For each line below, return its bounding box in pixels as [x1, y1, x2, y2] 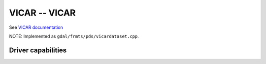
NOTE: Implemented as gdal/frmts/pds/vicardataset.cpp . [9, 33, 139, 39]
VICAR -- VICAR [9, 7, 76, 18]
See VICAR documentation [9, 24, 64, 30]
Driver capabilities [9, 46, 67, 54]
